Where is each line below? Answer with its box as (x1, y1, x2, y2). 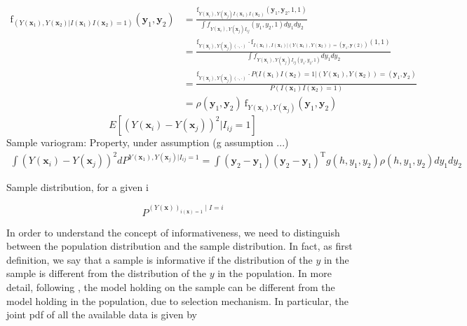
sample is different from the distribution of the (6, 266, 207, 281)
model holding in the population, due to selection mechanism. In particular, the (6, 293, 348, 308)
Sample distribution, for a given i (6, 180, 149, 194)
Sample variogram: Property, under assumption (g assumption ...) (6, 135, 289, 150)
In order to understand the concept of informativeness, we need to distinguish (6, 225, 340, 239)
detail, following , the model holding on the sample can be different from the (6, 280, 335, 294)
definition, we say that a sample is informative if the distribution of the (6, 252, 313, 267)
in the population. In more (217, 266, 332, 281)
